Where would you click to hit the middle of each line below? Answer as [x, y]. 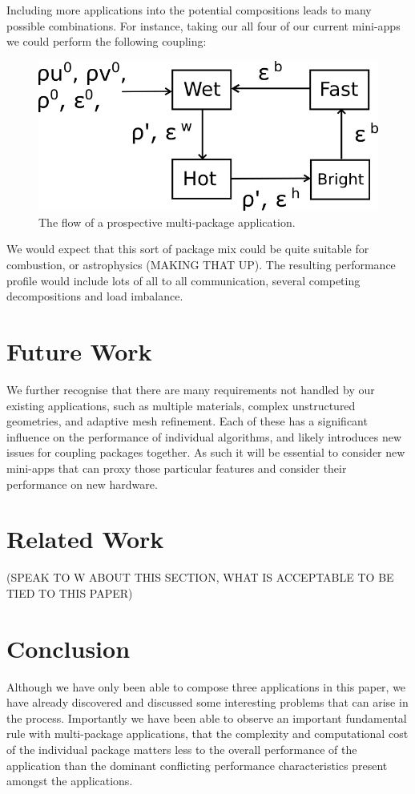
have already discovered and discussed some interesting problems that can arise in [207, 702]
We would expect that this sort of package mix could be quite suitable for [188, 249]
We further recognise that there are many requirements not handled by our [191, 389]
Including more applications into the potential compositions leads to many [189, 10]
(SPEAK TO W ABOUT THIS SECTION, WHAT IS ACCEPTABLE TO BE [200, 577]
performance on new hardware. [82, 484]
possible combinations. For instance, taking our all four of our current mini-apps [203, 25]
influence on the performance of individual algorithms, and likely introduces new [204, 436]
